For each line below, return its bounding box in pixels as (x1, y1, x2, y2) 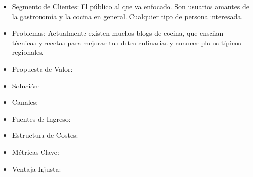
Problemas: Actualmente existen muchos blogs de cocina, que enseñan (12, 28, 224, 38)
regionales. (12, 47, 44, 57)
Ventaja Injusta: (12, 163, 61, 174)
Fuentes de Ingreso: (12, 113, 71, 124)
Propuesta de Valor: (12, 63, 73, 74)
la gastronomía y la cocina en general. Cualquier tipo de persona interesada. (12, 11, 243, 21)
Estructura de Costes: (12, 130, 78, 140)
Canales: (12, 97, 38, 107)
